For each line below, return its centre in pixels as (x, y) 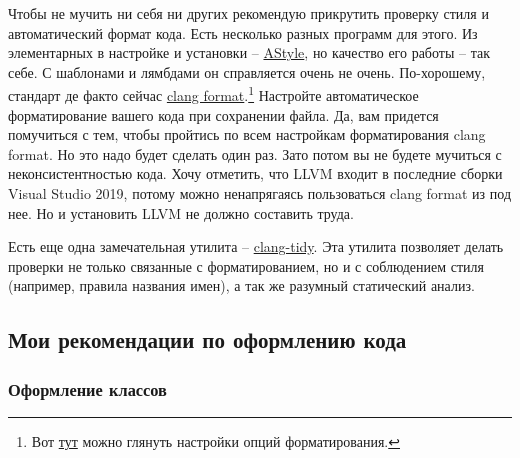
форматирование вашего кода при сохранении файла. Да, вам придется (223, 114)
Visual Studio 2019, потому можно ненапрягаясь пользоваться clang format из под (260, 193)
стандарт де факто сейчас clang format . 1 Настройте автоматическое (213, 94)
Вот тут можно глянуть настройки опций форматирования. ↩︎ (215, 440)
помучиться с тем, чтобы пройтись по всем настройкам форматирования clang (247, 134)
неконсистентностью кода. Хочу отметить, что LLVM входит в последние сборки (255, 173)
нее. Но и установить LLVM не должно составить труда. (181, 212)
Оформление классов (87, 388)
